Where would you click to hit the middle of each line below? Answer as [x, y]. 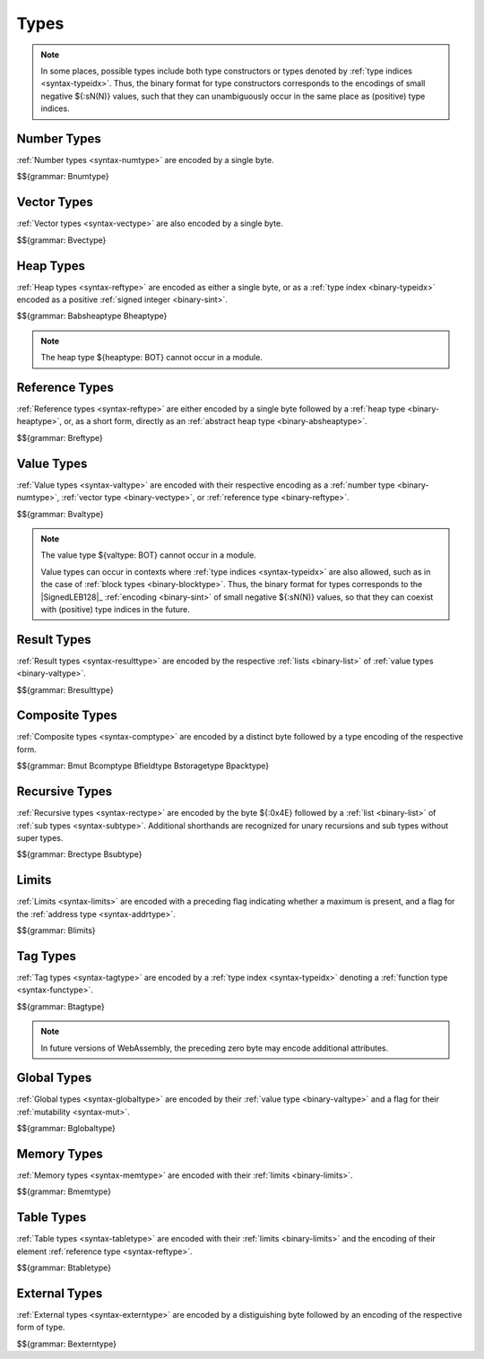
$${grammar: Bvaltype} [60, 514]
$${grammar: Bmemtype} [64, 1191]
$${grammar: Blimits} [56, 931]
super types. [40, 837]
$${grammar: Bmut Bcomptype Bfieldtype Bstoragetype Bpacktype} [143, 766]
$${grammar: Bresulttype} [65, 689]
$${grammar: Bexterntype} [66, 1344]
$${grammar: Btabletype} [64, 1268]
